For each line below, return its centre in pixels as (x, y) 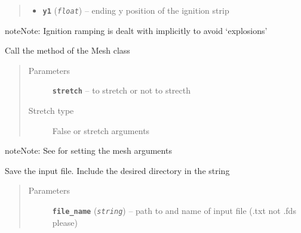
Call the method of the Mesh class (67, 50)
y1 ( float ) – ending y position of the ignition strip (136, 10)
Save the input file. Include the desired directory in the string (117, 170)
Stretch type (51, 111)
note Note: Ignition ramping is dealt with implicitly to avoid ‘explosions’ (136, 30)
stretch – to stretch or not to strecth (121, 90)
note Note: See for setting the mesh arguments (88, 150)
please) (65, 222)
